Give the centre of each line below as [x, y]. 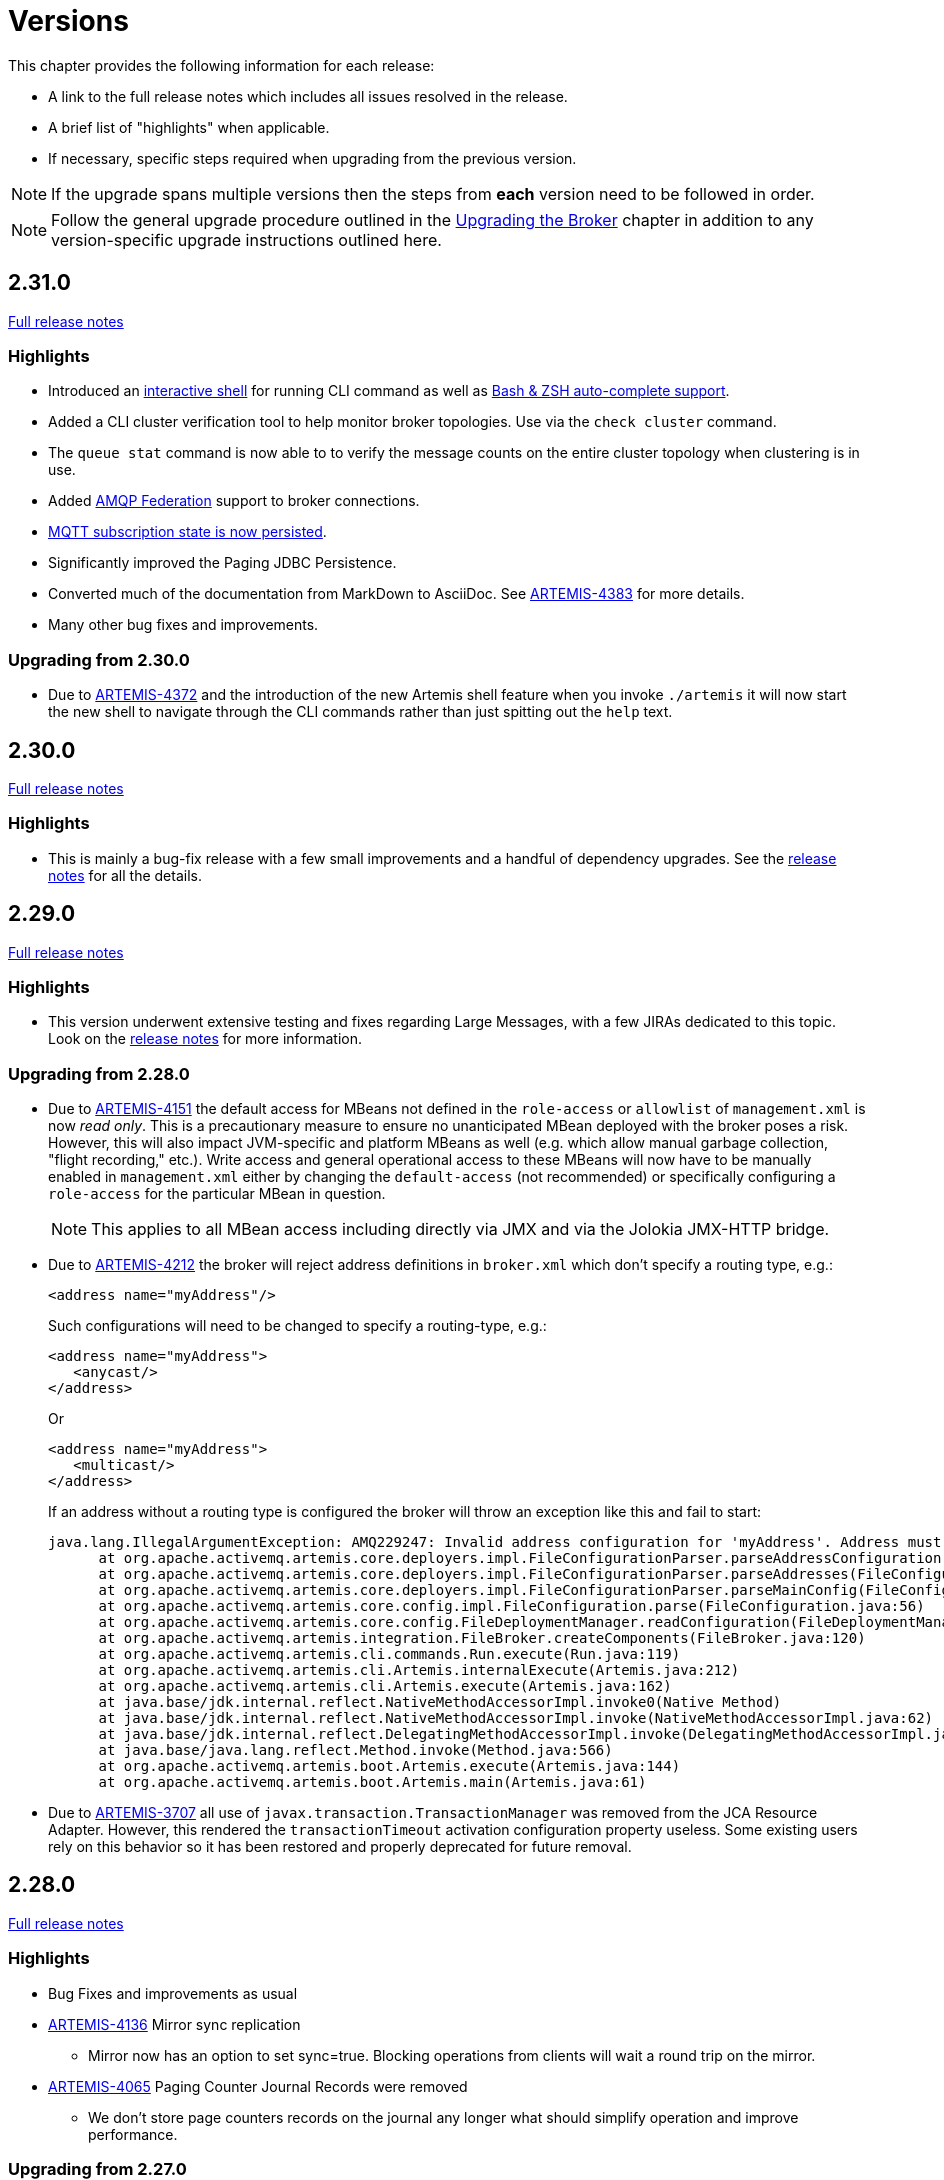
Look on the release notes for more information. [205, 1039]
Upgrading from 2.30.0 [99, 659]
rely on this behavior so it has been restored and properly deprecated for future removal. [340, 1847]
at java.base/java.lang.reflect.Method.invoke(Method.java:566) [355, 1750]
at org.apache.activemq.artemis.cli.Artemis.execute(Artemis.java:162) [385, 1686]
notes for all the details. [125, 875]
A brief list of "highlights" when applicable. [189, 127]
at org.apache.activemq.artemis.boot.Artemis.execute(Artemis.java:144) [389, 1766]
